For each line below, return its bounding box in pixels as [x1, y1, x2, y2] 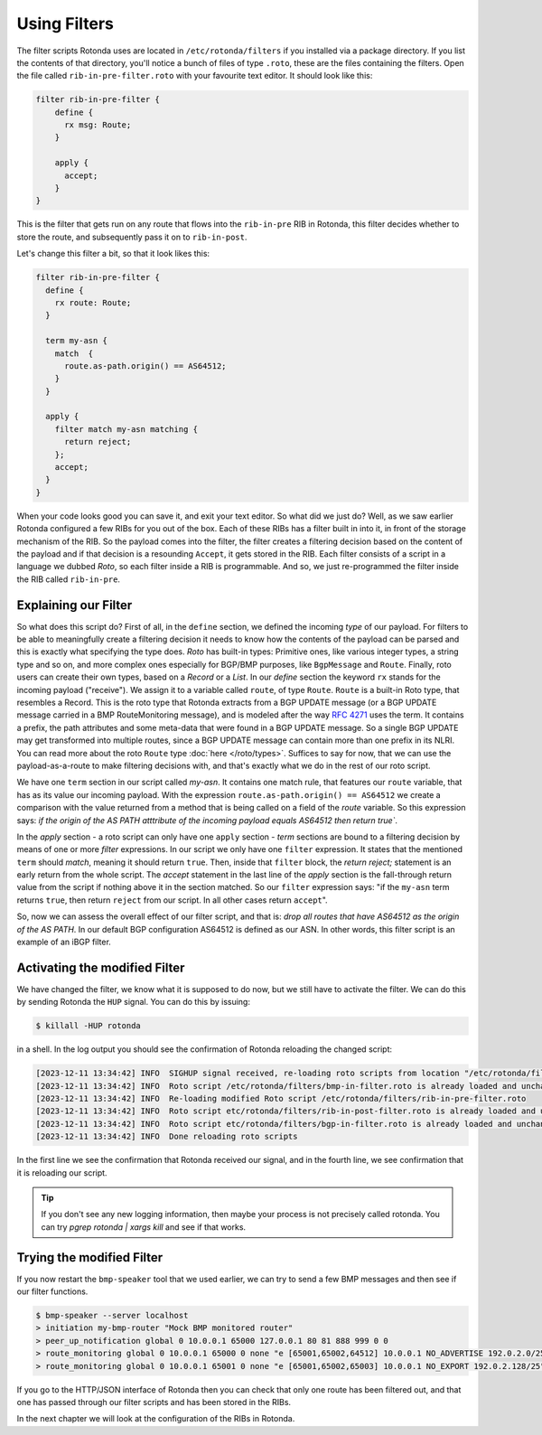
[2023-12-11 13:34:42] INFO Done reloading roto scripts [35, 1131, 298, 1142]
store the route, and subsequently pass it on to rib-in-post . [16, 231, 248, 242]
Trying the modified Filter [16, 1250, 164, 1265]
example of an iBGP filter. [16, 936, 112, 948]
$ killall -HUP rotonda [35, 1021, 142, 1031]
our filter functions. [16, 1286, 89, 1297]
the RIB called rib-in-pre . [16, 574, 121, 585]
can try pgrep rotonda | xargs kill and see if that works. [41, 1221, 247, 1233]
